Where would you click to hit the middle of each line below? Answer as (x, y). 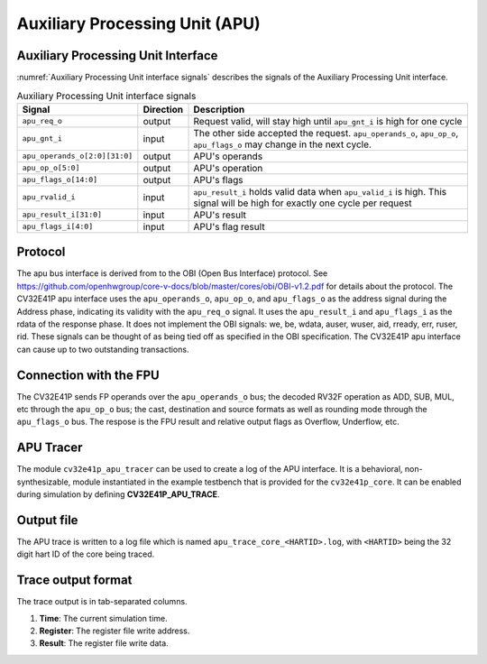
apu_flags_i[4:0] (58, 227)
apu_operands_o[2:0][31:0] (78, 157)
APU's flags (218, 180)
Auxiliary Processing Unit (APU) (138, 23)
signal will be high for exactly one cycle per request (303, 203)
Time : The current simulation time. (103, 618)
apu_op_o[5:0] (51, 168)
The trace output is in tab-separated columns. (102, 602)
